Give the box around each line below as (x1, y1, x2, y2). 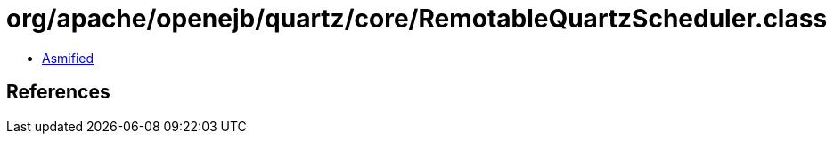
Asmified (42, 50, 94, 66)
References (6, 81, 110, 104)
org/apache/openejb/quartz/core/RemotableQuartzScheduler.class (6, 4, 828, 34)
